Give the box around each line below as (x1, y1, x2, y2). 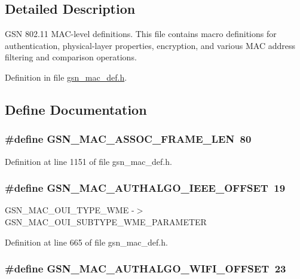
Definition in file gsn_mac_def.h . (5, 70, 127, 83)
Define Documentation (5, 100, 147, 118)
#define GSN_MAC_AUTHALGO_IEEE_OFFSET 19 (5, 180, 286, 195)
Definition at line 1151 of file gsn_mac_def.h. (5, 155, 172, 167)
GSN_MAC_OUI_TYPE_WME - (5, 204, 134, 216)
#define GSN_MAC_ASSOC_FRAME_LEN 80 (5, 131, 252, 146)
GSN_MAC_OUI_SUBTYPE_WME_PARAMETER (5, 215, 207, 228)
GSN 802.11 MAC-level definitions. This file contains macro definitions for (5, 27, 277, 40)
